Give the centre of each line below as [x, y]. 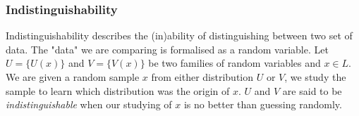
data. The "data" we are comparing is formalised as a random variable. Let [167, 49]
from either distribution [202, 77]
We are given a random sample [73, 77]
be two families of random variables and [235, 63]
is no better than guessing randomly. [263, 104]
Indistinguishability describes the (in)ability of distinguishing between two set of [179, 36]
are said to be [312, 90]
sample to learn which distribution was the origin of [118, 90]
